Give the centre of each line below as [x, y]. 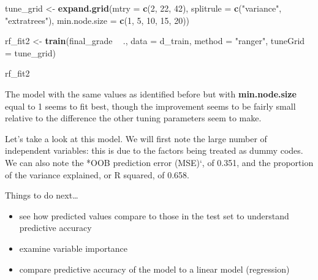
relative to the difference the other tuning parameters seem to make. [133, 118]
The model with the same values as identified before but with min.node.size [151, 93]
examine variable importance [74, 248]
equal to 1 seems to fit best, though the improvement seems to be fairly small [150, 106]
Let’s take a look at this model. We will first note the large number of [136, 138]
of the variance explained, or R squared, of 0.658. [97, 174]
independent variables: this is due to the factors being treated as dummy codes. [154, 150]
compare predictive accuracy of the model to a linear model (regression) [154, 269]
